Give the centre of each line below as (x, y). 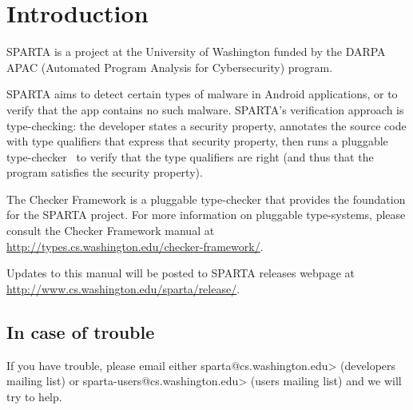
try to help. (34, 396)
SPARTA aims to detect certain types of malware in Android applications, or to (202, 94)
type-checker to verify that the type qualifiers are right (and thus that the (190, 156)
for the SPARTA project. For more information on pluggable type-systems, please (206, 215)
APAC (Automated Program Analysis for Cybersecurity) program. (170, 67)
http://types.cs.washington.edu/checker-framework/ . (135, 246)
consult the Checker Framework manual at (111, 231)
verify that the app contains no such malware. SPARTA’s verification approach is (205, 109)
